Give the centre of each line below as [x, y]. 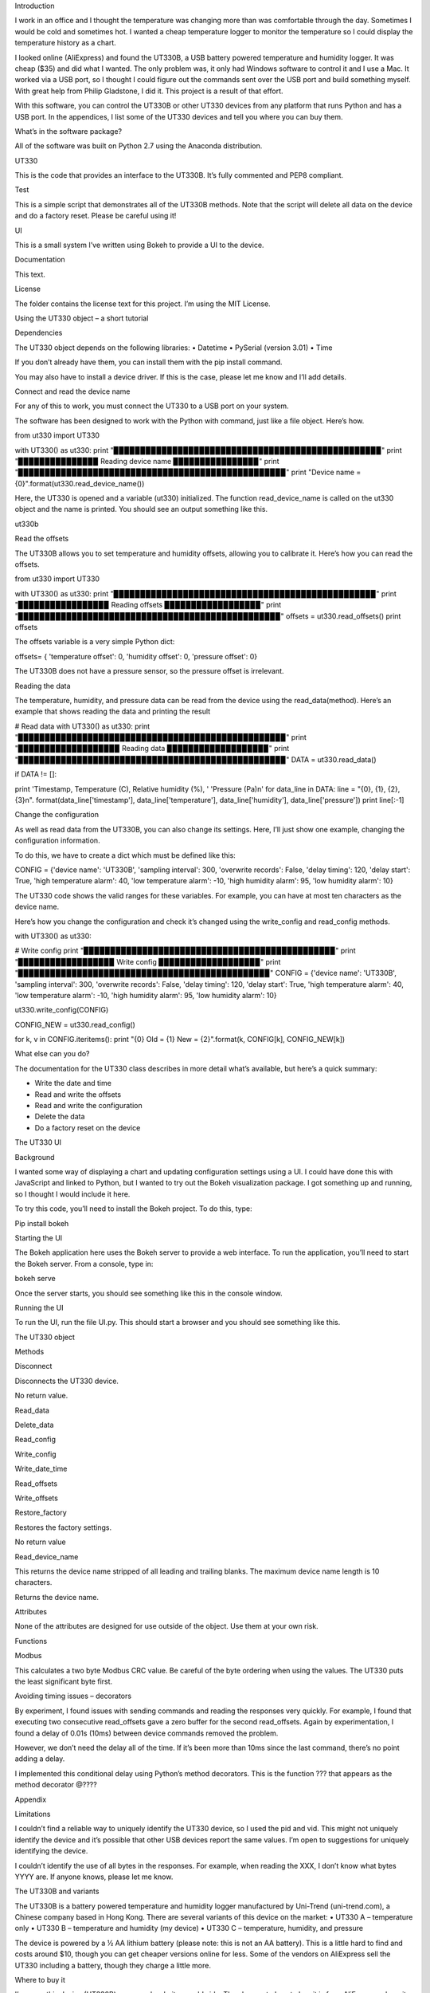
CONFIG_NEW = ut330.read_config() [75, 1024]
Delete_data [34, 1425]
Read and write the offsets [78, 1094]
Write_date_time [41, 1469]
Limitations [33, 1814]
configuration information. [57, 840]
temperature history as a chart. [66, 43]
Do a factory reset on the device [88, 1127]
